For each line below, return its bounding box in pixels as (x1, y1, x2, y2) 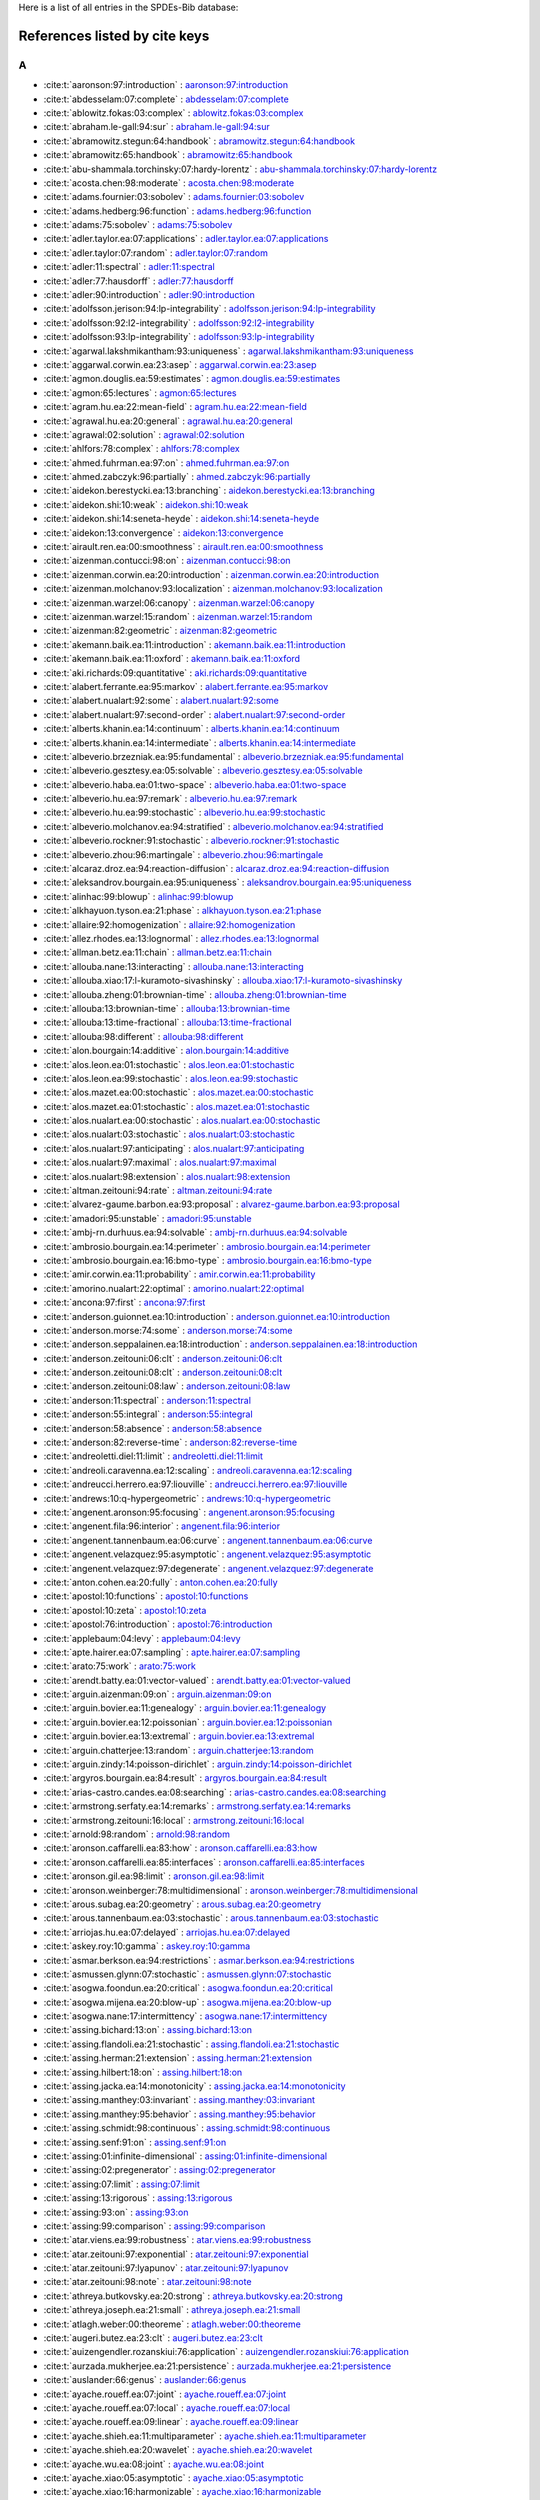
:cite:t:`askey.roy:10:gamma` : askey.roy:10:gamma (43, 1940, 251, 1952)
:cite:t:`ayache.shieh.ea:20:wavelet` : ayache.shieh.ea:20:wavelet (43, 2444, 313, 2456)
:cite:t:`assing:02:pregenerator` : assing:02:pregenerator (43, 2164, 276, 2176)
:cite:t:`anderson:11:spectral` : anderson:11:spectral (43, 1394, 252, 1406)
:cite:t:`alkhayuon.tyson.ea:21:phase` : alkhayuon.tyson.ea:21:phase (43, 905, 322, 917)
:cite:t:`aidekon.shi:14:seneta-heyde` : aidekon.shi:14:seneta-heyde (43, 513, 320, 525)
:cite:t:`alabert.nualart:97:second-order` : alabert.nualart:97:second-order (43, 708, 346, 720)
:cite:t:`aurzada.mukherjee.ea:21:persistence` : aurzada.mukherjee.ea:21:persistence (43, 2360, 392, 2372)
